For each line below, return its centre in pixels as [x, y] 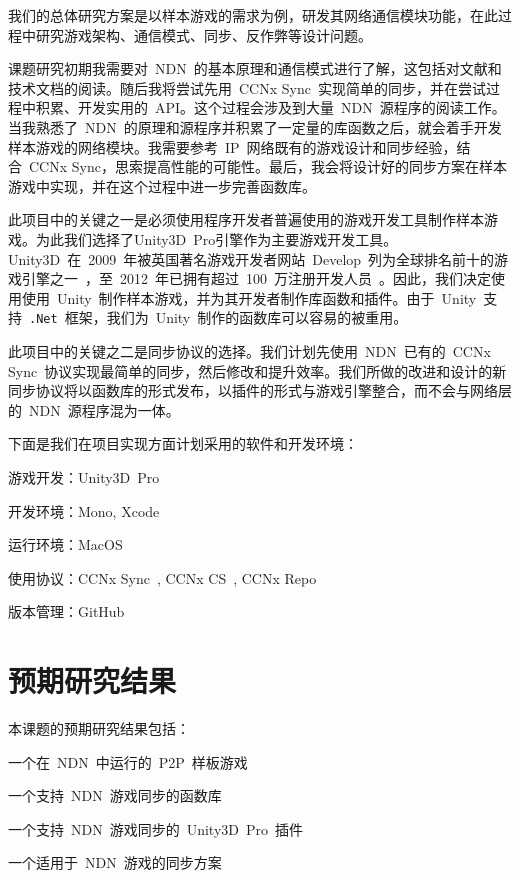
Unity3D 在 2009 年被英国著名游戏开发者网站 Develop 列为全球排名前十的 [251, 258]
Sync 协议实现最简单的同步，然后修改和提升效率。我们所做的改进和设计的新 [257, 370]
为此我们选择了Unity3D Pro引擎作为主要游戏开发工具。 [216, 238]
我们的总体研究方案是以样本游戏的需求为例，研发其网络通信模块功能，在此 [253, 15]
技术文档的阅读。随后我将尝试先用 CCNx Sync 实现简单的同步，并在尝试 [247, 87]
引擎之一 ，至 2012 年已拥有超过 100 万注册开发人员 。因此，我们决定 [256, 278]
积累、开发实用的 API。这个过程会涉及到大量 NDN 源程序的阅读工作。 [270, 107]
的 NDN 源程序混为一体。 [94, 409]
